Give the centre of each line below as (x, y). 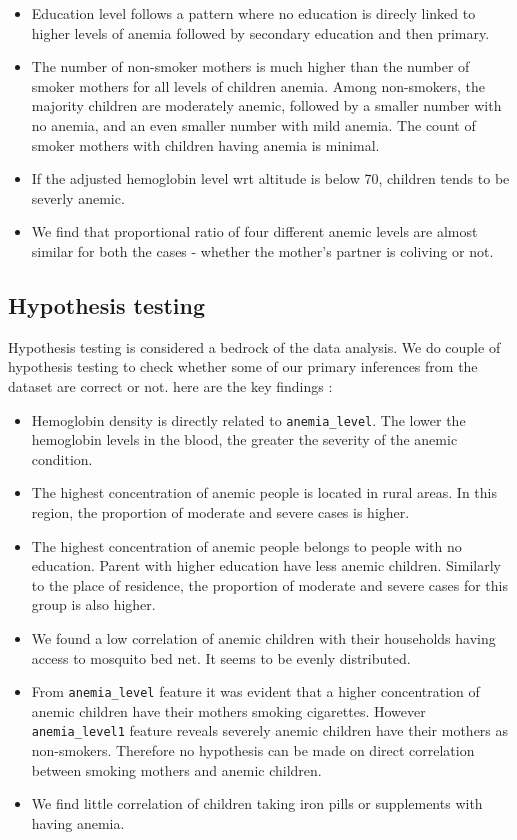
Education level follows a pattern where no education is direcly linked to (253, 13)
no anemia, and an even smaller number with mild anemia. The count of (253, 124)
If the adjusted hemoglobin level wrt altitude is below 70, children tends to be (270, 178)
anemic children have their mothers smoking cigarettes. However (228, 710)
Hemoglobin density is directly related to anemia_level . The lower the (248, 419)
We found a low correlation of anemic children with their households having (263, 637)
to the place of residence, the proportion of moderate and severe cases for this (269, 584)
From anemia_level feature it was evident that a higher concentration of (255, 691)
